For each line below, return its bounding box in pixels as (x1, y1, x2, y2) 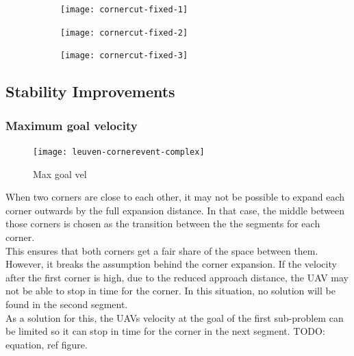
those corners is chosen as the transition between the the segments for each (5, 216, 320, 231)
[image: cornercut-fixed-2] (60, 27, 188, 38)
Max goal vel (33, 166, 87, 181)
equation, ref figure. (5, 337, 88, 351)
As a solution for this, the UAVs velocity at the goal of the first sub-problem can (5, 310, 344, 325)
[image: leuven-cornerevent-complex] (33, 147, 205, 157)
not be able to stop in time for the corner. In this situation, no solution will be (5, 283, 336, 298)
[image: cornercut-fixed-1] (60, 5, 188, 14)
